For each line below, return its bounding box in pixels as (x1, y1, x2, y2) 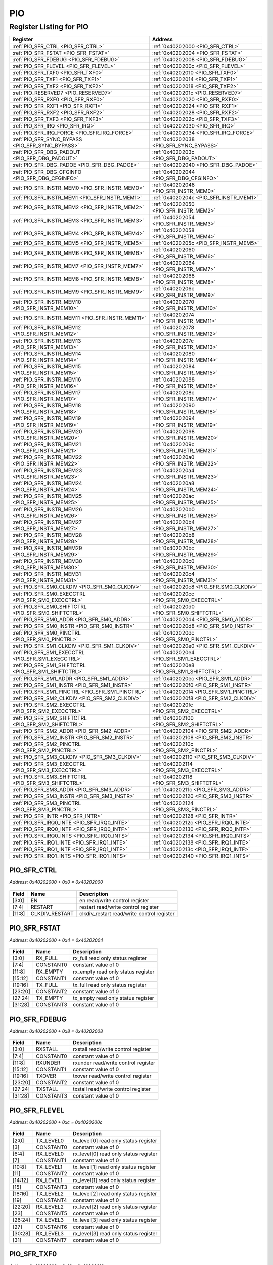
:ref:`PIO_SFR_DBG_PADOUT (12, 149, 81, 156)
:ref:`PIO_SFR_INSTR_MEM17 (12, 389, 81, 396)
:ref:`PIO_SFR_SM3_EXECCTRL (12, 761, 86, 768)
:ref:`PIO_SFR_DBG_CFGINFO (12, 168, 82, 176)
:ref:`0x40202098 (152, 428, 195, 435)
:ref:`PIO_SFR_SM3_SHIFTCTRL (12, 773, 87, 780)
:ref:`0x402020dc (152, 629, 195, 637)
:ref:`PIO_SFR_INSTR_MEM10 (12, 299, 81, 306)
